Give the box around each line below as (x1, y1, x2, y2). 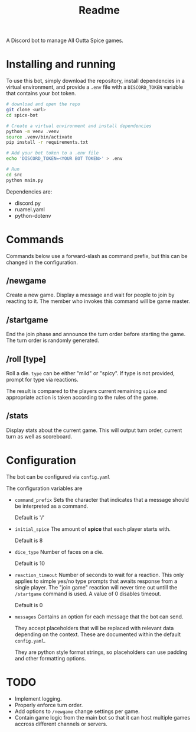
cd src (6, 172, 22, 178)
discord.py (14, 199, 41, 207)
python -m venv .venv (6, 128, 60, 134)
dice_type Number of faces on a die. (14, 548, 104, 555)
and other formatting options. (14, 654, 87, 662)
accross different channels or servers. (14, 720, 107, 727)
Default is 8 (14, 537, 43, 544)
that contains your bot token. (6, 90, 77, 97)
